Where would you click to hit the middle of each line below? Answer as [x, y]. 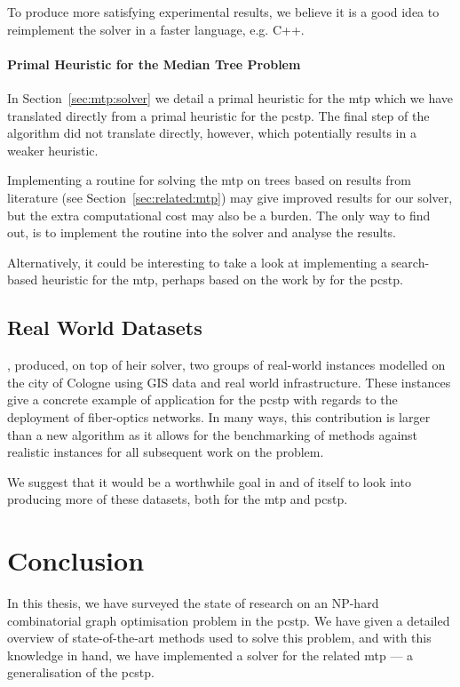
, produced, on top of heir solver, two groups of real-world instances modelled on [226, 365]
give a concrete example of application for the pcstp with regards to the [202, 399]
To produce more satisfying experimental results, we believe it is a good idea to [223, 12]
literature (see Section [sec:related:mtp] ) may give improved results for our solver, [230, 197]
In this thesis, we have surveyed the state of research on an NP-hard [193, 603]
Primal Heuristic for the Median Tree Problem [154, 64]
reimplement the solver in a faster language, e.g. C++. [156, 29]
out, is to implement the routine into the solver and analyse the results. [202, 232]
